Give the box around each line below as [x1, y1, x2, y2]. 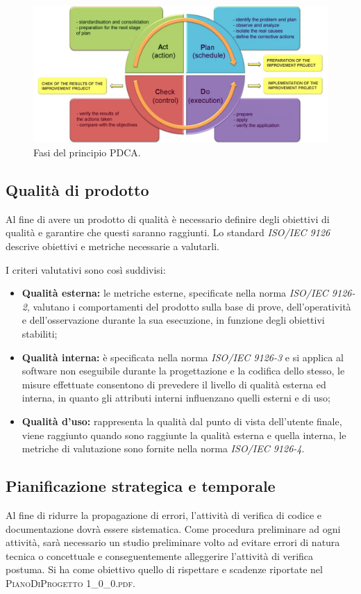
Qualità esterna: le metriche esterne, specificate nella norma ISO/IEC [22, 286, 328, 300]
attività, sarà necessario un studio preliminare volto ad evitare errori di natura [6, 535, 340, 550]
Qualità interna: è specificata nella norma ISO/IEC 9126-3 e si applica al [22, 349, 344, 364]
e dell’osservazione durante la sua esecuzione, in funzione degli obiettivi [22, 313, 325, 327]
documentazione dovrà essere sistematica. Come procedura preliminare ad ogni [6, 521, 341, 536]
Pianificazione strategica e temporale [6, 475, 276, 497]
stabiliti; [22, 327, 58, 341]
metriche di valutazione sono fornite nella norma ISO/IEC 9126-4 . [22, 441, 305, 456]
